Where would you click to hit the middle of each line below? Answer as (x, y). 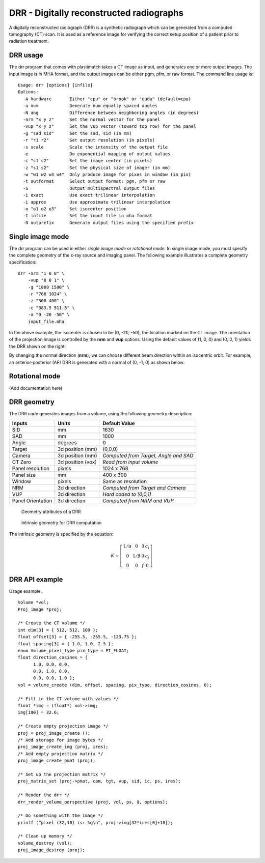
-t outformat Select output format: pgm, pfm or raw (94, 181)
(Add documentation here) (36, 388)
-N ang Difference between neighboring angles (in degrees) (111, 113)
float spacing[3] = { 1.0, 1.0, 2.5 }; (66, 644)
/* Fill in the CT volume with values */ (68, 699)
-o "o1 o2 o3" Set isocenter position (75, 209)
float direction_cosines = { (53, 658)
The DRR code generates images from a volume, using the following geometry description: (101, 414)
